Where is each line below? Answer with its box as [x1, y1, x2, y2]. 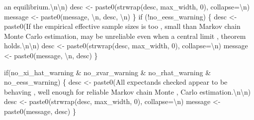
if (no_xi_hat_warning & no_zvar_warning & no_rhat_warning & [4, 67, 211, 77]
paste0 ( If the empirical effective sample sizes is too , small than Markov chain [4, 21, 241, 31]
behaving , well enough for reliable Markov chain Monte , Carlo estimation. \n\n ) [4, 86, 251, 97]
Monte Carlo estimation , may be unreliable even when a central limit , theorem [4, 30, 246, 41]
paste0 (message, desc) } [4, 106, 76, 116]
